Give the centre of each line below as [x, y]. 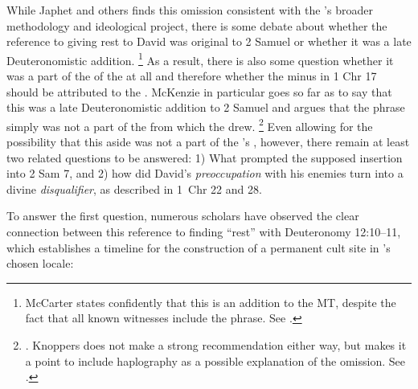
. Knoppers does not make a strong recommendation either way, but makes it [216, 345]
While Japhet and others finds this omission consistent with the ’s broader [190, 10]
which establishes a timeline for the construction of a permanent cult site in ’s [199, 247]
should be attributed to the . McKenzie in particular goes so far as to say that [199, 91]
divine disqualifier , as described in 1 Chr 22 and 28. [134, 188]
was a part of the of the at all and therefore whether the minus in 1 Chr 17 [192, 76]
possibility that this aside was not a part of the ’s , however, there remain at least [208, 142]
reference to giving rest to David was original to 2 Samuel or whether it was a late [209, 41]
